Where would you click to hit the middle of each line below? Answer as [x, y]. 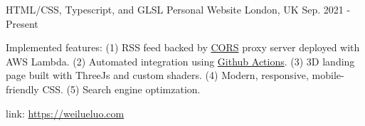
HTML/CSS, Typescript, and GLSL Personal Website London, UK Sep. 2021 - [178, 9]
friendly [22, 89]
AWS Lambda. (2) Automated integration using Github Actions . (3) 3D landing [180, 61]
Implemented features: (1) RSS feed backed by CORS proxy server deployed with [183, 47]
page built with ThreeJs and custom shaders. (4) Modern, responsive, [157, 75]
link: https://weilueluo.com [65, 113]
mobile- [328, 75]
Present [22, 23]
